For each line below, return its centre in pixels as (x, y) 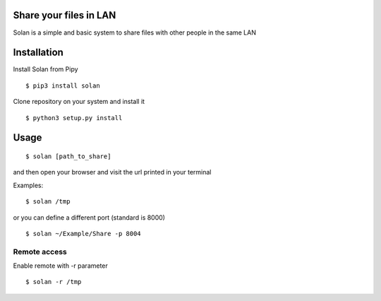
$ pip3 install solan (63, 85)
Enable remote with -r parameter (61, 266)
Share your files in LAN (65, 15)
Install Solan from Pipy (46, 69)
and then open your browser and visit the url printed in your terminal (112, 172)
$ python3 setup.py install (74, 118)
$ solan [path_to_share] (68, 157)
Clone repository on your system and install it (79, 102)
